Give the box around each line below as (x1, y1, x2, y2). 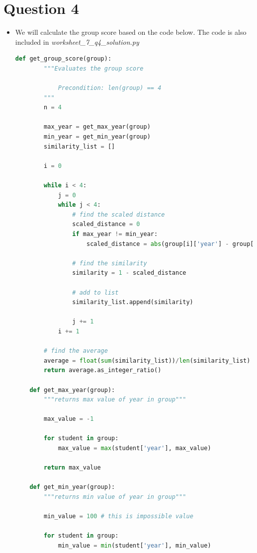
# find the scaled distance (72, 211, 165, 218)
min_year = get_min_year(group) (44, 133, 151, 141)
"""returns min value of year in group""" (44, 493, 186, 501)
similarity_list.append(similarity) (72, 299, 193, 306)
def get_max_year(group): (29, 386, 115, 394)
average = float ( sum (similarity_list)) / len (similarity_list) (44, 357, 251, 364)
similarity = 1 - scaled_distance (72, 269, 186, 277)
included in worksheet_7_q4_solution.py (15, 36, 139, 47)
